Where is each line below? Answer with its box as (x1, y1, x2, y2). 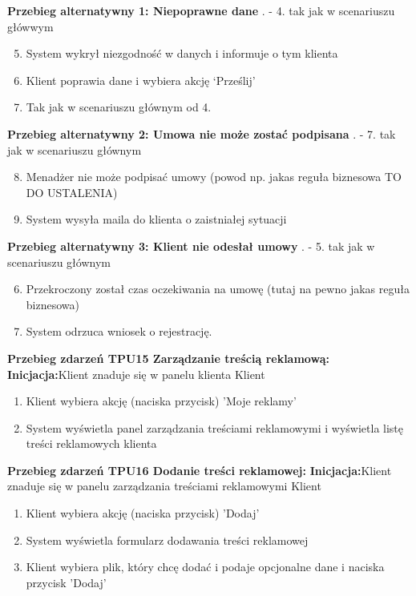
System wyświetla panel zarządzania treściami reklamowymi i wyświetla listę (26, 419, 404, 436)
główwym (7, 18, 54, 34)
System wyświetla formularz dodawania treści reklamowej (26, 531, 309, 548)
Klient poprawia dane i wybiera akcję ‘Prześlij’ (26, 71, 256, 88)
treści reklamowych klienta (26, 435, 157, 452)
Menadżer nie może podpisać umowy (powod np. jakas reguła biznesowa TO (26, 168, 402, 185)
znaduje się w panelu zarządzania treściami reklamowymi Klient (7, 477, 321, 494)
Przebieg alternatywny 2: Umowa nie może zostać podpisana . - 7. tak (7, 125, 396, 142)
